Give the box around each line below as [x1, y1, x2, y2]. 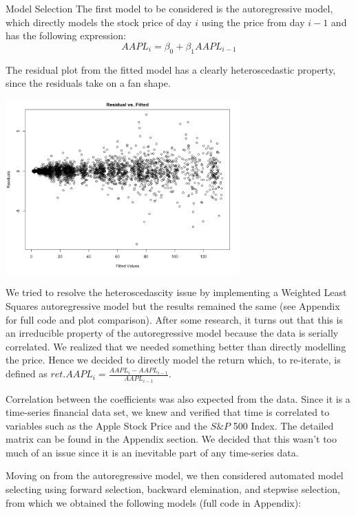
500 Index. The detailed [233, 418, 334, 432]
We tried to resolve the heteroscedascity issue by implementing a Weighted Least [6, 285, 347, 299]
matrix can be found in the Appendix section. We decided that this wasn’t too [6, 432, 337, 446]
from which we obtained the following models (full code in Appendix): [6, 495, 302, 509]
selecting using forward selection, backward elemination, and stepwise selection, [6, 482, 340, 496]
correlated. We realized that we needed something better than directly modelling [6, 339, 346, 353]
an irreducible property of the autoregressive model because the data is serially [6, 326, 339, 340]
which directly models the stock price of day [6, 14, 192, 29]
